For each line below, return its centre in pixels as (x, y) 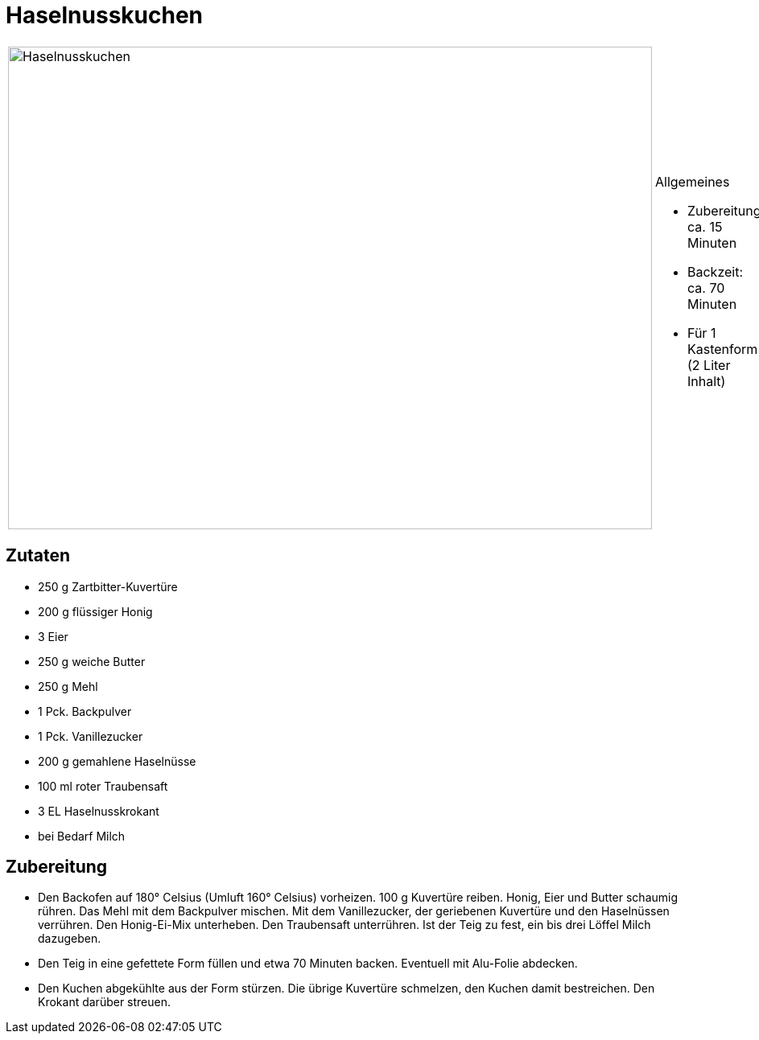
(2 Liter (709, 365)
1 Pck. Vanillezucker (91, 736)
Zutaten (38, 556)
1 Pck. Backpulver (85, 711)
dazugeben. (70, 939)
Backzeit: (716, 271)
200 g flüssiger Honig (95, 611)
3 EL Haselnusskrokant (99, 811)
